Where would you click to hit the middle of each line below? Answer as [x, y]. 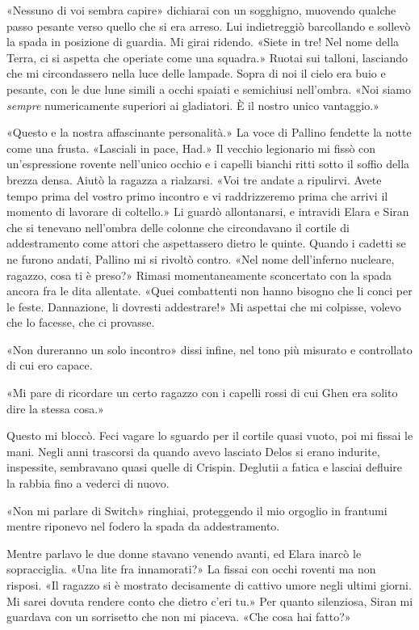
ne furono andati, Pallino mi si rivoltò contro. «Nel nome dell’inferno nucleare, [201, 258]
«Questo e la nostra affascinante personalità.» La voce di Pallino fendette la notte [209, 132]
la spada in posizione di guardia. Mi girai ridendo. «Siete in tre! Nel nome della [203, 42]
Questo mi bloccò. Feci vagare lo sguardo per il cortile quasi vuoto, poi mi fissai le [210, 436]
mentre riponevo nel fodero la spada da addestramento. [143, 526]
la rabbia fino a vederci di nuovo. [88, 483]
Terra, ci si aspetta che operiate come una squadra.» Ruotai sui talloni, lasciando [207, 57]
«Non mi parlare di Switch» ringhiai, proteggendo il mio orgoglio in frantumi [197, 510]
